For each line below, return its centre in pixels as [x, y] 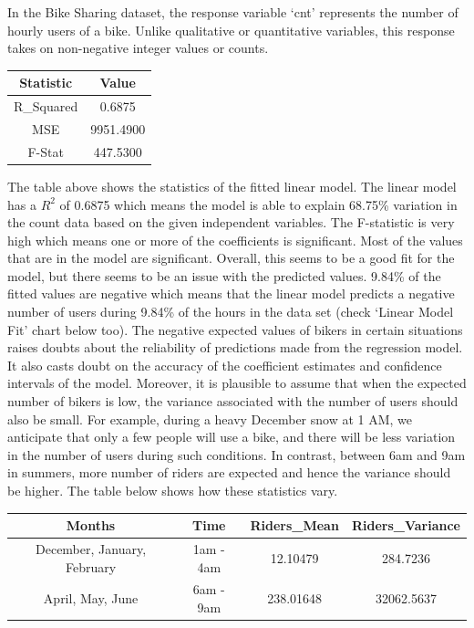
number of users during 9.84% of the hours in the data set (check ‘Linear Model [231, 312]
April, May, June [91, 598]
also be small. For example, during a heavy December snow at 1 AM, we [210, 419]
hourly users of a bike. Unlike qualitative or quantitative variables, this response [231, 30]
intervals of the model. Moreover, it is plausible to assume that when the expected [237, 383]
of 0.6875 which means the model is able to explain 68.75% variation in [258, 204]
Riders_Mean [294, 525]
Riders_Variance [406, 525]
